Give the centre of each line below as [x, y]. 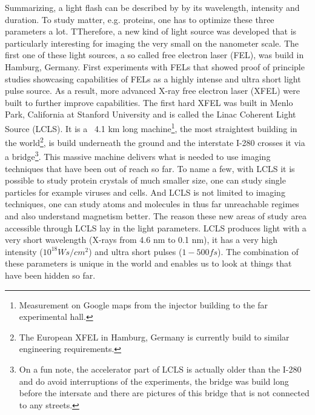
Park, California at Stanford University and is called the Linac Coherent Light [151, 114]
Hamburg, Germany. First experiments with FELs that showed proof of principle [155, 66]
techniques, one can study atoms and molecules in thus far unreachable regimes [152, 204]
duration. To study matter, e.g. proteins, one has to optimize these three [140, 19]
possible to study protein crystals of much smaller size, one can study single [145, 180]
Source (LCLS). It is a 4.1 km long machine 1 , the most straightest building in [151, 127]
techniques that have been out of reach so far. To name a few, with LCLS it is [150, 168]
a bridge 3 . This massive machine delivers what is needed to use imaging [138, 156]
